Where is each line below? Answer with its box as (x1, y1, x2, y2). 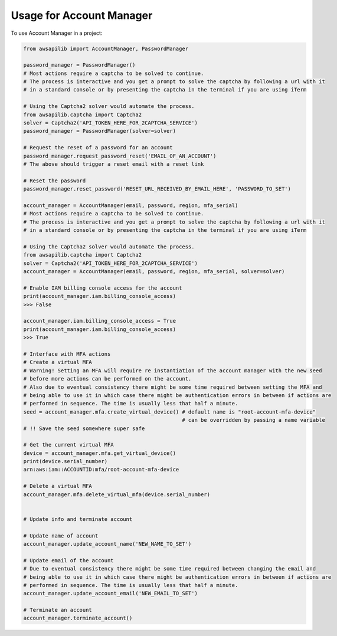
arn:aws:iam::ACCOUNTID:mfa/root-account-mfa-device (23, 466, 179, 473)
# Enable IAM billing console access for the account (23, 284, 182, 291)
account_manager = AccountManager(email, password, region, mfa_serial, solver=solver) (23, 268, 285, 275)
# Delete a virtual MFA (23, 483, 93, 490)
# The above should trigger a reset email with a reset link (23, 161, 204, 168)
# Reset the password (23, 177, 86, 184)
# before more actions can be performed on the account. (23, 375, 192, 382)
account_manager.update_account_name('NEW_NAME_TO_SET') (23, 540, 192, 547)
